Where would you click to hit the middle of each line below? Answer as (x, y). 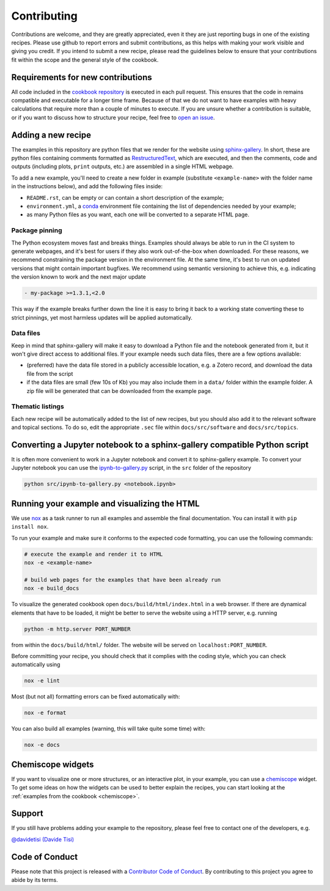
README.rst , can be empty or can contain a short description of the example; (125, 197)
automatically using (36, 665)
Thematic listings (38, 406)
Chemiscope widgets (53, 764)
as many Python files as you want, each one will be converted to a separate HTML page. (138, 215)
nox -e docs (42, 745)
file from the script (50, 373)
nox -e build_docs (52, 588)
